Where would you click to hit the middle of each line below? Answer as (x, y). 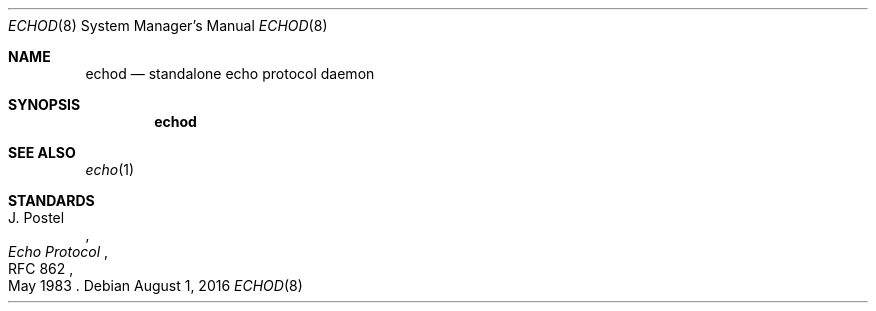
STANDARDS (51, 200)
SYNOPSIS (44, 104)
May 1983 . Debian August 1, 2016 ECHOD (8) (155, 285)
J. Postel (36, 217)
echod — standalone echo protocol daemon (230, 73)
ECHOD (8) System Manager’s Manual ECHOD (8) (168, 25)
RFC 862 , (41, 268)
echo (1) (110, 169)
